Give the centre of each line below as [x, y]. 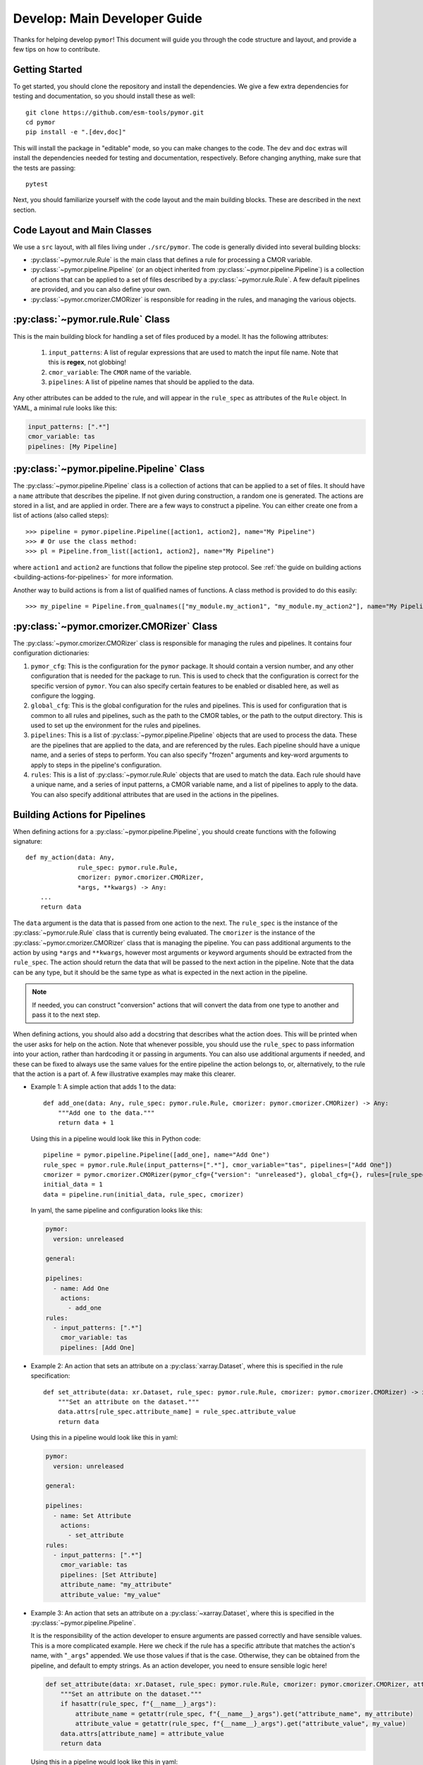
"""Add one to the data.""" [106, 1113]
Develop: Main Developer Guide [108, 18]
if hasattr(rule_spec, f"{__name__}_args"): [139, 1704]
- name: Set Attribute [92, 1515]
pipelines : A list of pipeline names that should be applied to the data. [151, 382]
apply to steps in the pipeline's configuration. [96, 765]
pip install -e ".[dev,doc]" [76, 132]
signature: [27, 842]
